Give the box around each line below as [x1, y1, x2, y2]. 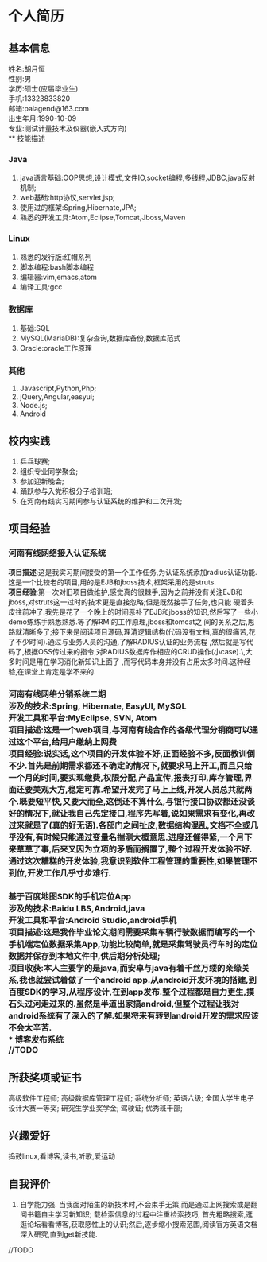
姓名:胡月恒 [8, 64, 46, 73]
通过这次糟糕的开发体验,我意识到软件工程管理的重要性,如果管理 [8, 856, 250, 867]
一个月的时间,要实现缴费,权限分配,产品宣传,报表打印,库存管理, [8, 772, 245, 783]
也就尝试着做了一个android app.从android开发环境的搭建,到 [27, 974, 257, 985]
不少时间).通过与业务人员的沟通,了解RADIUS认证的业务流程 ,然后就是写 [14, 637, 247, 647]
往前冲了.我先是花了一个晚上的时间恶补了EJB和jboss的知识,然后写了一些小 [14, 607, 258, 616]
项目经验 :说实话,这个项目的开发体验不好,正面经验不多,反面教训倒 [8, 748, 256, 759]
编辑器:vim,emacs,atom [19, 272, 98, 282]
